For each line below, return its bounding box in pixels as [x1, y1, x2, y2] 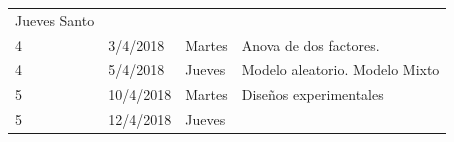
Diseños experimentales [241, 84, 384, 105]
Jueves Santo [15, 9, 95, 30]
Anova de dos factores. [241, 34, 380, 55]
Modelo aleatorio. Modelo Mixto [241, 59, 440, 80]
